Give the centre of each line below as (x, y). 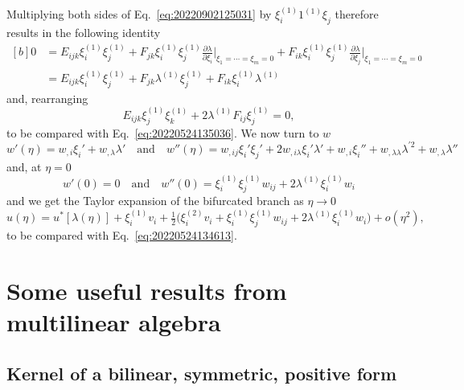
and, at (24, 166)
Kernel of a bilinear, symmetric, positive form (202, 373)
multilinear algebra (114, 322)
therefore (357, 14)
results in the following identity (84, 33)
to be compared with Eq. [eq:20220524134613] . (122, 235)
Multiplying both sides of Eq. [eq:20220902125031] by (139, 14)
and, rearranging (47, 98)
